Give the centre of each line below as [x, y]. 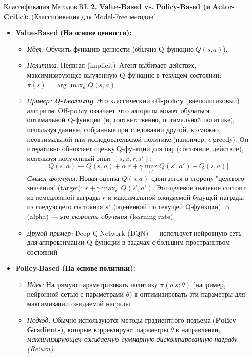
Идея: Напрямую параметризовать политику [92, 284]
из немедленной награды [64, 197]
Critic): [17, 16]
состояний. [43, 251]
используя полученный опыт [69, 158]
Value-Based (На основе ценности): [73, 32]
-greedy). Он [230, 139]
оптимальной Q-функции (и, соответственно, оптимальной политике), [131, 120]
